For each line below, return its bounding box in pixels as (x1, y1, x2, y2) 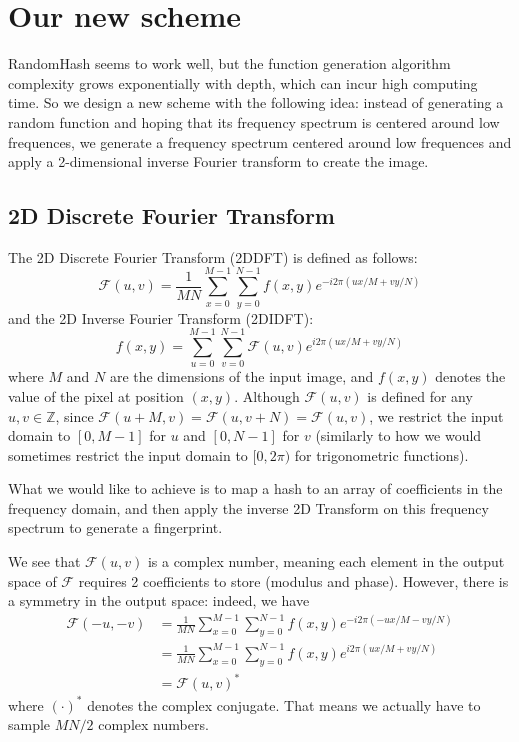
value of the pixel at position (8, 385, 184, 406)
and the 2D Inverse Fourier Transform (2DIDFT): (8, 307, 314, 328)
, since (55, 405, 94, 426)
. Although (234, 385, 300, 406)
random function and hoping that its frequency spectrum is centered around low (8, 111, 500, 132)
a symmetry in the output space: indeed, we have (8, 590, 310, 611)
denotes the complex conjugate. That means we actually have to (87, 694, 481, 715)
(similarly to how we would (315, 425, 482, 446)
